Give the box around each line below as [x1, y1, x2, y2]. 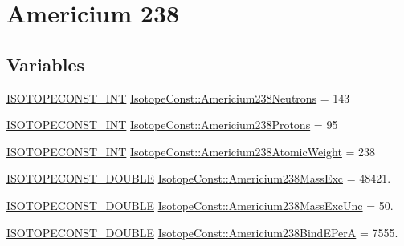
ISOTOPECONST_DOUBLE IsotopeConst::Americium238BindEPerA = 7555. [6, 224, 398, 240]
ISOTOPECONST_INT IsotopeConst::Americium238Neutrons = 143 [6, 89, 350, 106]
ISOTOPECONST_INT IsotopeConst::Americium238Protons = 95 [6, 116, 338, 133]
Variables [6, 51, 85, 76]
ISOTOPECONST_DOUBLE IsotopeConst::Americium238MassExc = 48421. [6, 170, 391, 187]
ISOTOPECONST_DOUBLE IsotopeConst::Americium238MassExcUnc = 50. [6, 196, 394, 213]
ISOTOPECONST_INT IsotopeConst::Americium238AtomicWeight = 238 [6, 143, 376, 159]
